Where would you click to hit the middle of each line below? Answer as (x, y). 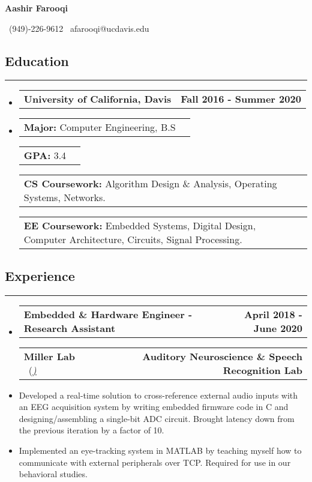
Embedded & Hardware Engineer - (108, 314)
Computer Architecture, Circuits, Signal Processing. (133, 239)
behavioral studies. (53, 474)
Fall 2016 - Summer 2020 (241, 99)
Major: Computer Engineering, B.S (100, 127)
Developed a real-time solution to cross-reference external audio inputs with (158, 395)
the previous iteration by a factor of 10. (91, 430)
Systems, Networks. (64, 197)
